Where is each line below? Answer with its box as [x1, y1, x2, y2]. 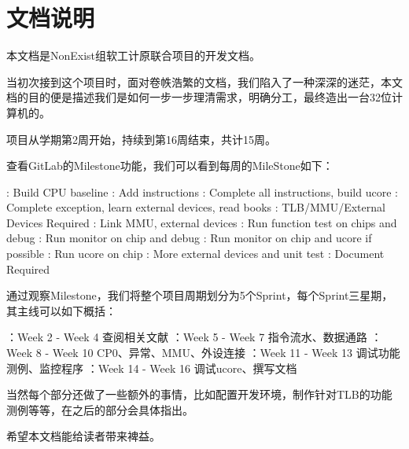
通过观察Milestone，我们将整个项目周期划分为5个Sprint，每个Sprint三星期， [6, 287, 393, 304]
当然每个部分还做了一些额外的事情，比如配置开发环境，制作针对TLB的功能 [6, 386, 392, 403]
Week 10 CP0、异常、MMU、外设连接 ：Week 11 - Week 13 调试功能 [52, 344, 400, 361]
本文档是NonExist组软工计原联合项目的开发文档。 [6, 47, 261, 64]
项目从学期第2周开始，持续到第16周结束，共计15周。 [6, 131, 276, 147]
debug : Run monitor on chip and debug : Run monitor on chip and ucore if [6, 230, 372, 246]
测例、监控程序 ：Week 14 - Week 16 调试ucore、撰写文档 [6, 359, 297, 376]
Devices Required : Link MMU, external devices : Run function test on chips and [6, 214, 397, 230]
